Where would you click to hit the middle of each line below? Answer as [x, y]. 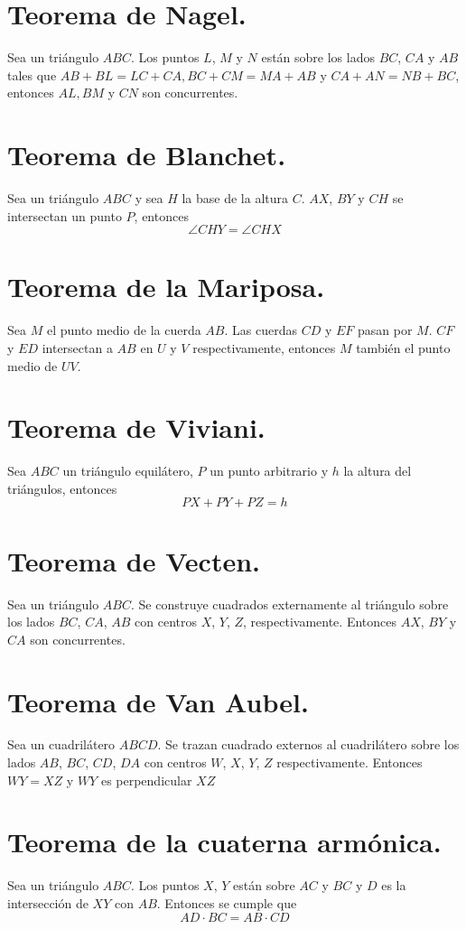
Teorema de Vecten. [134, 560]
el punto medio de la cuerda [124, 330]
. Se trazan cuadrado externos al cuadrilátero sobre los [308, 744]
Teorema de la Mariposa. [166, 287]
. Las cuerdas [261, 330]
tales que [32, 74]
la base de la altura [235, 198]
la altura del [377, 471]
